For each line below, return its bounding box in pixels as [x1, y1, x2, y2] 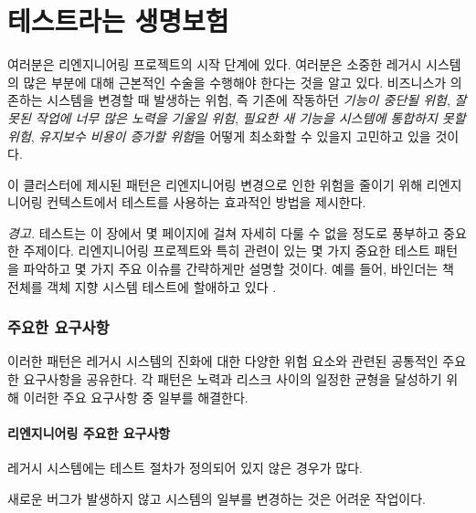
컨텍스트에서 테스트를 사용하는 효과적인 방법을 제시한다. [47, 193, 366, 212]
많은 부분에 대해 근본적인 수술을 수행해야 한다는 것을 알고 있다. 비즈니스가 [23, 72, 447, 91]
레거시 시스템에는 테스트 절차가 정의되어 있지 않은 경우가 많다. [7, 458, 363, 477]
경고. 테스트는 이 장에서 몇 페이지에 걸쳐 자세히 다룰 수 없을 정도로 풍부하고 [7, 223, 439, 242]
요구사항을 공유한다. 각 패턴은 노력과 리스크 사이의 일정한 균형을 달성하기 [23, 370, 442, 389]
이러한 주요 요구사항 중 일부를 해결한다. [23, 387, 249, 406]
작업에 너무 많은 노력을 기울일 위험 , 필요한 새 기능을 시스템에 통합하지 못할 [35, 108, 466, 127]
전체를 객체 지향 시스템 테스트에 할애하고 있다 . [7, 277, 277, 296]
